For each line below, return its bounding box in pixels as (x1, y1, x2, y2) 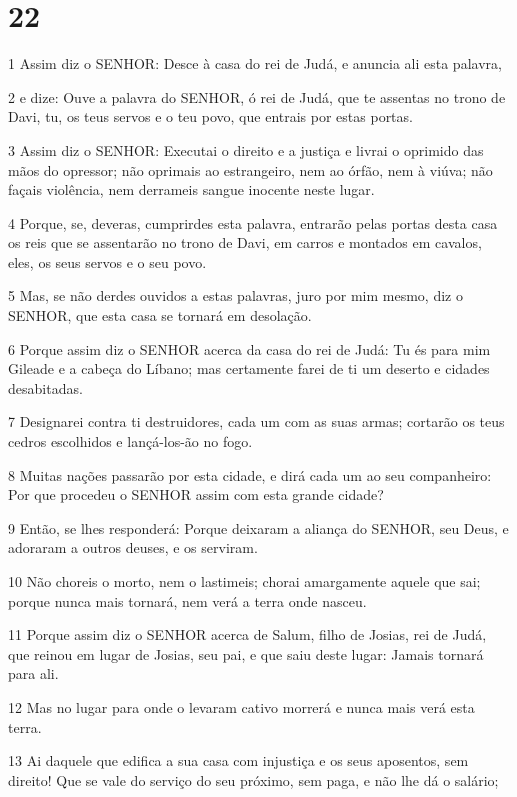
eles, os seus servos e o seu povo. (8, 251, 207, 272)
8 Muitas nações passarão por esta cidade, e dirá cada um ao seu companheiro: (8, 464, 492, 485)
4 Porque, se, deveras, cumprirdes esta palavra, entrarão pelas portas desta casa (8, 212, 498, 233)
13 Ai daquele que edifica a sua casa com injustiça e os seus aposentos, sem (8, 750, 469, 771)
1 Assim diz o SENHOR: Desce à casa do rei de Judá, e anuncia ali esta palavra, (8, 53, 502, 74)
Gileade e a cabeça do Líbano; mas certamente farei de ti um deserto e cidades (8, 358, 490, 379)
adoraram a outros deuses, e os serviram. (8, 537, 258, 558)
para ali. (8, 663, 59, 684)
